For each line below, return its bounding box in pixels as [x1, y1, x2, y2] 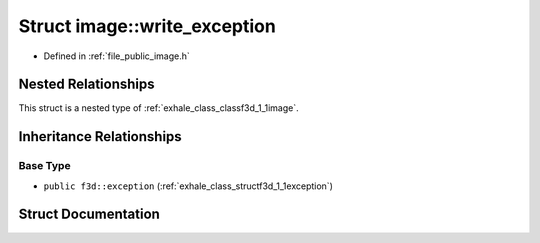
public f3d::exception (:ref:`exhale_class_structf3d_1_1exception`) [43, 180, 334, 192]
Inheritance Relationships [18, 128, 182, 145]
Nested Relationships [18, 76, 155, 93]
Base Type [18, 159, 71, 173]
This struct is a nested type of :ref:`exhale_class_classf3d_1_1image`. [18, 102, 299, 114]
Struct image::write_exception [18, 15, 277, 37]
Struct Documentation [18, 206, 160, 223]
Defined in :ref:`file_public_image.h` [43, 50, 190, 62]
